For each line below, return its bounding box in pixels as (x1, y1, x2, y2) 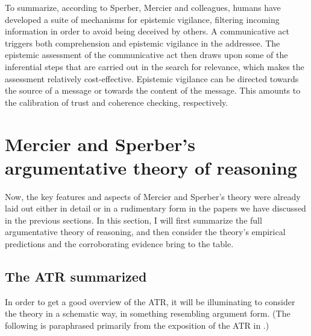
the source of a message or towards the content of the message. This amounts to (5, 84, 301, 97)
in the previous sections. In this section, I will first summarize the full (5, 213, 262, 226)
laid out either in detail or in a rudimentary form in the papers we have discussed (5, 202, 306, 215)
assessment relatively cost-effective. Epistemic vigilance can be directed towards (5, 72, 299, 85)
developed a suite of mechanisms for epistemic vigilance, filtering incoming (5, 13, 280, 25)
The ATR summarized (5, 267, 147, 286)
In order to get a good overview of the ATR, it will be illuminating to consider (5, 295, 295, 308)
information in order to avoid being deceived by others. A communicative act (5, 25, 289, 37)
